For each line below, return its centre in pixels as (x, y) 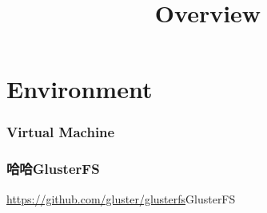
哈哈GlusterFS (53, 169)
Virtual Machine (61, 132)
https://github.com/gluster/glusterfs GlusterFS (121, 198)
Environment (80, 89)
